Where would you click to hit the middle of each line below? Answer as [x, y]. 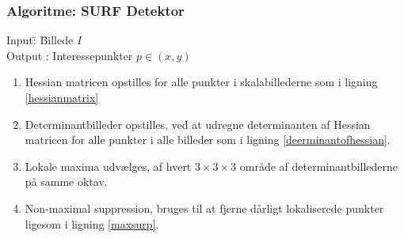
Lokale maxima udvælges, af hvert [108, 166]
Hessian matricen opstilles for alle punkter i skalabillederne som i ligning [201, 82]
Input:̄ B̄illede [40, 40]
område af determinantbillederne [319, 166]
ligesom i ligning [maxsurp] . [92, 223]
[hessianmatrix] [62, 97]
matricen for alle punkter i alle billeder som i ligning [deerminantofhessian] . [208, 140]
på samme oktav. [66, 181]
